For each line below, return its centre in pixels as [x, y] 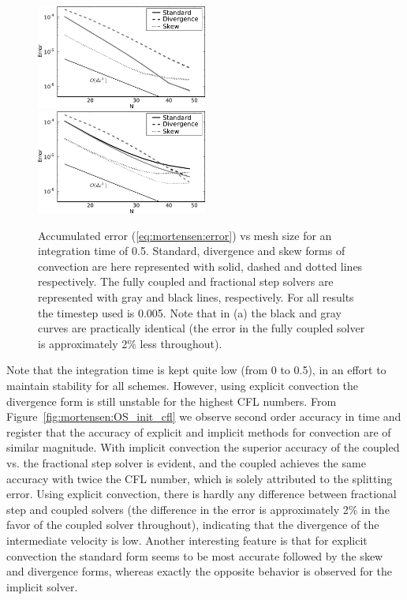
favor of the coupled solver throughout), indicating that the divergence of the [193, 525]
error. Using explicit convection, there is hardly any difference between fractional [202, 494]
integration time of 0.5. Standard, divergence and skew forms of [192, 251]
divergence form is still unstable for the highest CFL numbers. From [172, 401]
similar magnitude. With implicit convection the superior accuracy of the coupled [203, 447]
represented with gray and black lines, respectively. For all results [196, 297]
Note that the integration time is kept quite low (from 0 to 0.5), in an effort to [196, 370]
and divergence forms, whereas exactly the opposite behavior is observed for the [200, 571]
